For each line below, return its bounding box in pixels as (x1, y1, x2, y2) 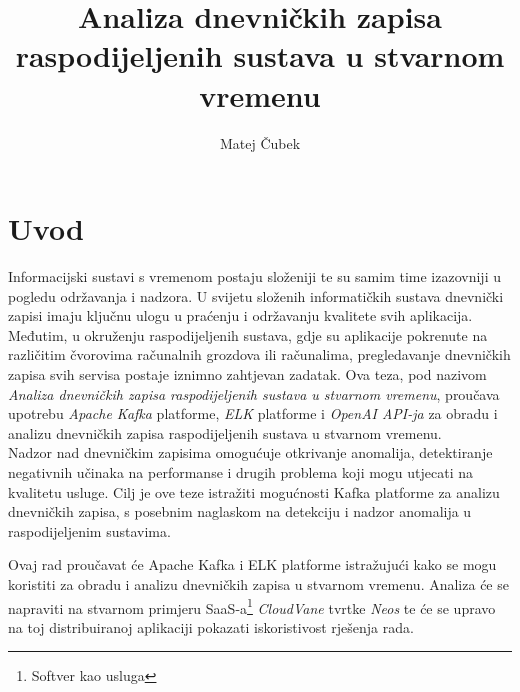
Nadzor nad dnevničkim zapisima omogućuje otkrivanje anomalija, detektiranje (8, 442, 493, 463)
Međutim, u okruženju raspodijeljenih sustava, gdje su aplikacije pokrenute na (8, 324, 488, 345)
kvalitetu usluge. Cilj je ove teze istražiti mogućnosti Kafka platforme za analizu (8, 481, 500, 502)
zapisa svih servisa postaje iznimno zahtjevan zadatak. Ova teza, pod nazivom (8, 364, 487, 384)
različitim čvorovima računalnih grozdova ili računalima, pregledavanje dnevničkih (8, 344, 511, 365)
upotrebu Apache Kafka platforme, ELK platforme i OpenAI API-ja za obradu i (8, 403, 498, 424)
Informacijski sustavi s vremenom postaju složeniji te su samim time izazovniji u (8, 266, 501, 287)
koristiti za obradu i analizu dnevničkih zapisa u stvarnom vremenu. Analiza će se (8, 573, 509, 594)
